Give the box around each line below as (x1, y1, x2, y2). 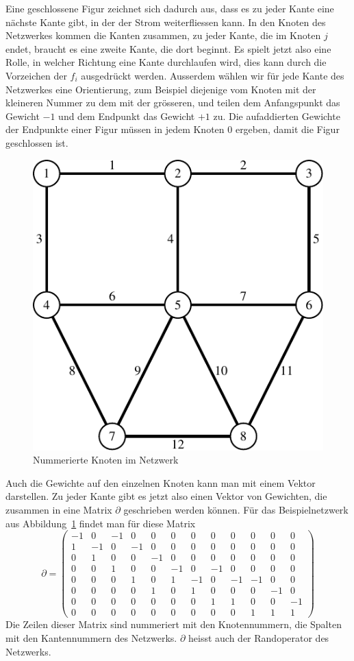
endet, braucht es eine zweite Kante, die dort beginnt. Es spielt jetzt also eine (5, 41, 331, 56)
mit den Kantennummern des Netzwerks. (5, 631, 177, 645)
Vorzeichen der (5, 68, 67, 82)
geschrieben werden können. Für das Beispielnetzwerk (123, 502, 349, 516)
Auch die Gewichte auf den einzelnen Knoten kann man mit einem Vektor (5, 475, 316, 490)
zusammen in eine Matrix (5, 502, 112, 516)
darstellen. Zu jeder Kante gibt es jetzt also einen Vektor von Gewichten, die (5, 489, 327, 503)
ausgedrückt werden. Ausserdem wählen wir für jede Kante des (81, 68, 344, 82)
